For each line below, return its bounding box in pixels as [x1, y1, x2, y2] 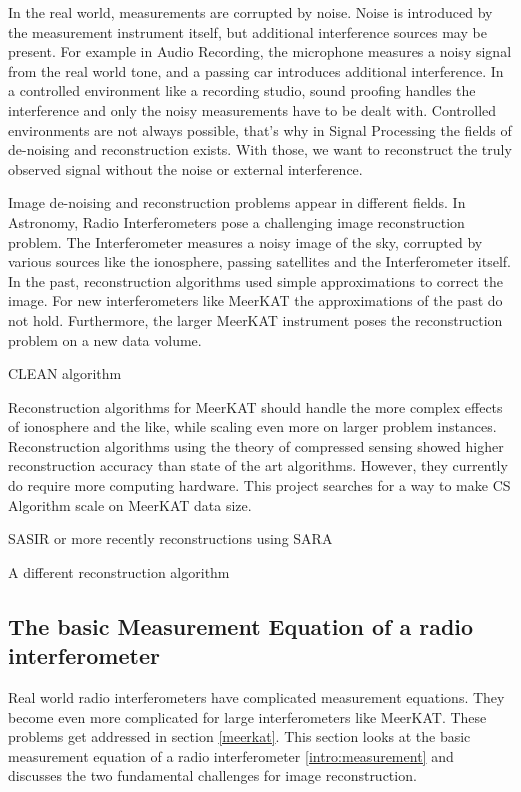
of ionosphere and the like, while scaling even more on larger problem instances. [8, 416, 497, 437]
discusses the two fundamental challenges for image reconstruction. [8, 765, 417, 786]
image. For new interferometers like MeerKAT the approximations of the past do [8, 290, 503, 311]
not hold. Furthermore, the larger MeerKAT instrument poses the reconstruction [8, 309, 503, 330]
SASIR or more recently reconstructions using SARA [8, 528, 333, 549]
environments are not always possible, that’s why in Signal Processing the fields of [8, 119, 512, 140]
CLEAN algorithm [8, 363, 122, 384]
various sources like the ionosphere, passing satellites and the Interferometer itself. [8, 251, 511, 272]
